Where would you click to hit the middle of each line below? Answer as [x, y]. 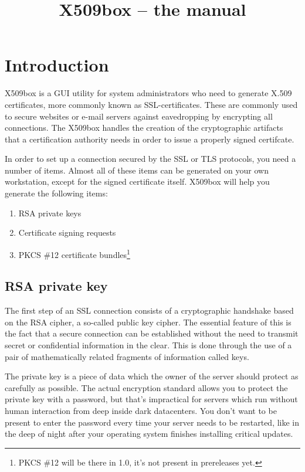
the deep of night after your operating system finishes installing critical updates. [149, 434]
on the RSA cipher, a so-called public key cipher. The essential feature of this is [148, 322]
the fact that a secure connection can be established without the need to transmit [152, 333]
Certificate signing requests [67, 232]
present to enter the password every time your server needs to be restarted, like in [152, 422]
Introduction [57, 65]
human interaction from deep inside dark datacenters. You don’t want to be [141, 411]
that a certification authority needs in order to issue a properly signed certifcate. [150, 139]
